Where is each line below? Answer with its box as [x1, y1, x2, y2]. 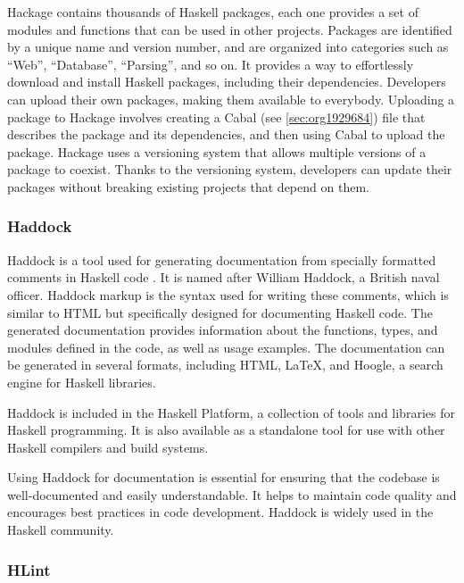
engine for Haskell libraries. [7, 372, 156, 391]
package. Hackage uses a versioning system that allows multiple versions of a [7, 142, 427, 161]
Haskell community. [7, 521, 114, 539]
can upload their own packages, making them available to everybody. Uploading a [7, 89, 455, 108]
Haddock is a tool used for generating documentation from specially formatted [7, 250, 436, 269]
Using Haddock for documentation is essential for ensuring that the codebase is [7, 468, 440, 487]
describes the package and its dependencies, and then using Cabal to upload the [7, 125, 445, 144]
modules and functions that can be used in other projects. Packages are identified [7, 20, 452, 38]
